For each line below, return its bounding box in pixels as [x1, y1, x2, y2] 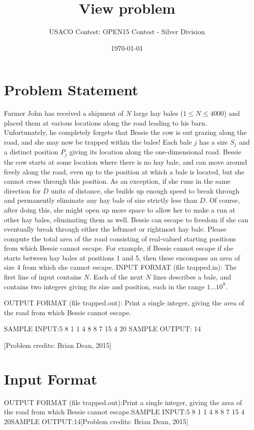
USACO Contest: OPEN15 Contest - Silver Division [49, 26, 205, 37]
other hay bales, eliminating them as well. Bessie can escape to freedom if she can [4, 214, 249, 224]
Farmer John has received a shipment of [4, 108, 124, 118]
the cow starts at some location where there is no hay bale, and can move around [4, 156, 247, 167]
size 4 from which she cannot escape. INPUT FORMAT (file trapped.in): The [4, 262, 237, 272]
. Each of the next [89, 272, 144, 282]
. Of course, [205, 195, 240, 205]
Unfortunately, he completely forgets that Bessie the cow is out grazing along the [4, 127, 247, 137]
